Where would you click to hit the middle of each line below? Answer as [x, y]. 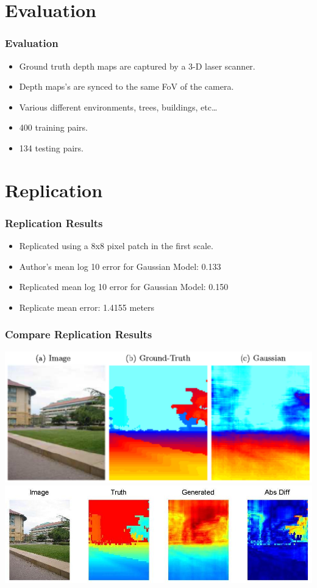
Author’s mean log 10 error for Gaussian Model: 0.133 [120, 266]
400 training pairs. [53, 127]
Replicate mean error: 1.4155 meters [87, 307]
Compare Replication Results [79, 334]
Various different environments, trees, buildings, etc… [118, 107]
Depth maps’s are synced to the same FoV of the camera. [126, 86]
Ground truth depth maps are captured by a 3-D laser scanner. [137, 66]
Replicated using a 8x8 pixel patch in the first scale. [116, 246]
